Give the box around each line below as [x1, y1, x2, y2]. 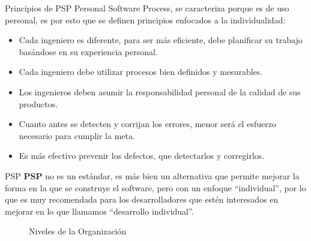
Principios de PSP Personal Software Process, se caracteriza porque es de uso [5, 2, 289, 14]
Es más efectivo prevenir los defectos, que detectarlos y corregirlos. [19, 149, 265, 162]
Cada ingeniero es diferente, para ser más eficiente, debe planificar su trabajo [19, 34, 303, 46]
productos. [19, 97, 58, 110]
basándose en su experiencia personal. [19, 45, 158, 58]
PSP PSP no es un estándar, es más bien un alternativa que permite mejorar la [5, 169, 300, 182]
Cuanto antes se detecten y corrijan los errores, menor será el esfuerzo [19, 118, 276, 130]
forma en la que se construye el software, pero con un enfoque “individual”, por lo [5, 181, 306, 194]
